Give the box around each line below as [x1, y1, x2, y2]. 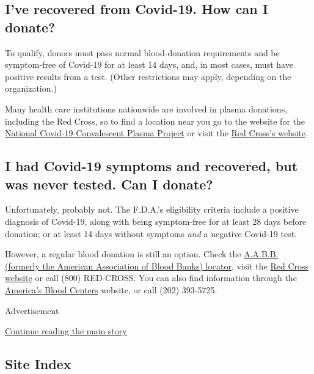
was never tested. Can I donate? [5, 174, 213, 193]
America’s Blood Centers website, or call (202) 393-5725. [5, 283, 217, 296]
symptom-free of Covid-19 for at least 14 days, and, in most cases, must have [5, 58, 293, 71]
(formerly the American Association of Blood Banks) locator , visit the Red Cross [5, 259, 309, 272]
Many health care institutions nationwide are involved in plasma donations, [5, 102, 288, 115]
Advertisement [5, 304, 59, 317]
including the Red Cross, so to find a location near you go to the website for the [5, 114, 305, 127]
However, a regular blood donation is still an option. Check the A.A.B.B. [5, 248, 279, 260]
